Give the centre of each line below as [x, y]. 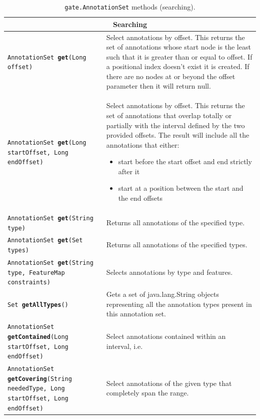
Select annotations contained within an [166, 336]
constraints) [29, 283]
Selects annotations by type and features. [169, 272]
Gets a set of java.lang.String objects [162, 294]
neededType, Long [36, 389]
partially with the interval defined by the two [175, 125]
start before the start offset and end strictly [185, 161]
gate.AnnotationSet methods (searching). [130, 7]
